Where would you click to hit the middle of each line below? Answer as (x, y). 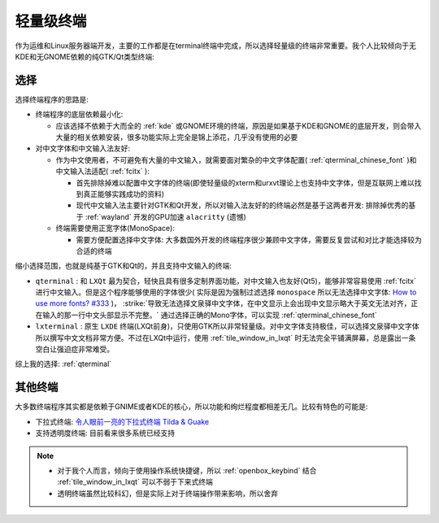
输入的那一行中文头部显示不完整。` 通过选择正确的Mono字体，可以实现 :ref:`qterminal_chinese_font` (209, 315)
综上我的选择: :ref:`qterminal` (63, 364)
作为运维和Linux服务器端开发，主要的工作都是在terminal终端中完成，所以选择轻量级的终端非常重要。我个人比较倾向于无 (215, 46)
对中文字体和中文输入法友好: (83, 148)
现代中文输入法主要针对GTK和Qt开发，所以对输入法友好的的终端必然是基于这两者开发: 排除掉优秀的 (242, 205)
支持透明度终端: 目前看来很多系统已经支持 (105, 433)
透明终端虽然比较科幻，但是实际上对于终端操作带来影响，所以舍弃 (167, 493)
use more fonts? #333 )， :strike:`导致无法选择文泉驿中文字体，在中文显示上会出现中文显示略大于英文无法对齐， (223, 303)
